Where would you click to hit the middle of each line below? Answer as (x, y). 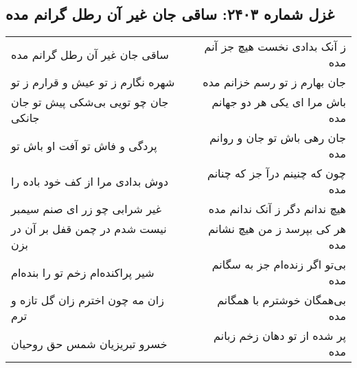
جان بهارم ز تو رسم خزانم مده (274, 82)
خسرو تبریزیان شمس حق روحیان (89, 343)
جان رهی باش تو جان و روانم (278, 138)
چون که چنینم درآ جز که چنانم (277, 173)
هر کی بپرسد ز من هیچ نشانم (277, 229)
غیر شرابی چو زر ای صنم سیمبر (87, 209)
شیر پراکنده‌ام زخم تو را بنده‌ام (83, 272)
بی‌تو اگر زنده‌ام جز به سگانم (279, 265)
